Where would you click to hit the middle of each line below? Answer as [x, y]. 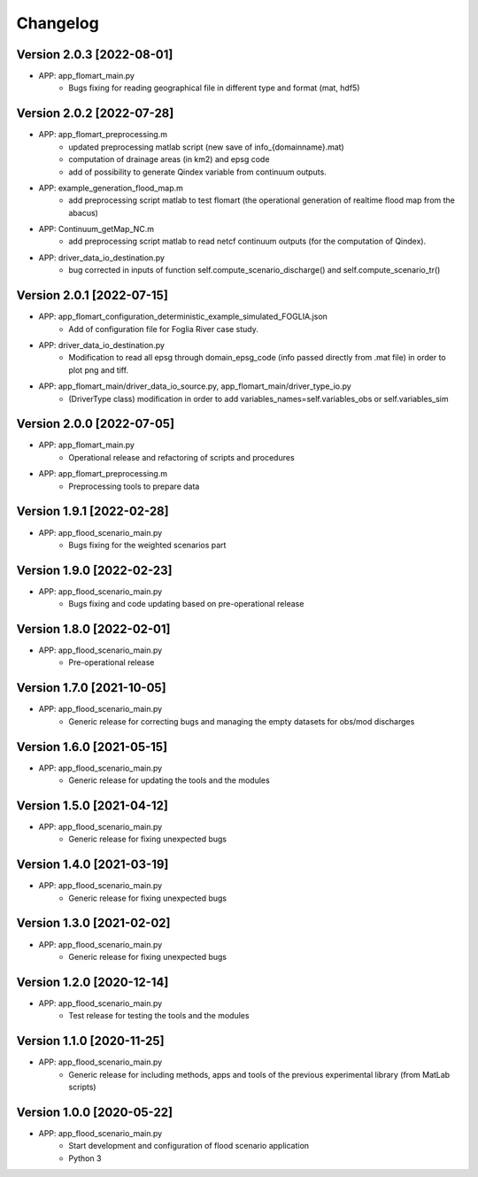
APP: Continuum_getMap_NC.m [96, 229]
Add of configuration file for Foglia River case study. [163, 329]
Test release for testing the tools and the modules [159, 1016]
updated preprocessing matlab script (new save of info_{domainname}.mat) [206, 147]
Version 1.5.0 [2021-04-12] [92, 805]
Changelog [58, 23]
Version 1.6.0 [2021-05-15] [92, 747]
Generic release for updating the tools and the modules [169, 780]
